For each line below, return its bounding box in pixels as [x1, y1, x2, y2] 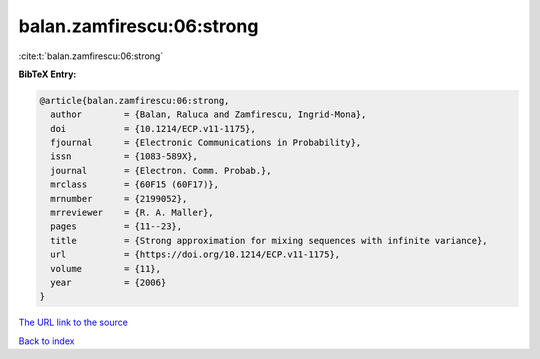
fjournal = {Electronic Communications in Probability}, [50, 137, 362, 149]
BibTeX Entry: [18, 68, 77, 80]
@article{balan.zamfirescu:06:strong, [39, 95, 230, 106]
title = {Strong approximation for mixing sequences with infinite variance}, [50, 235, 489, 246]
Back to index [18, 335, 75, 347]
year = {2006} [50, 277, 167, 288]
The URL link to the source [18, 316, 129, 329]
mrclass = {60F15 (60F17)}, [50, 179, 220, 190]
